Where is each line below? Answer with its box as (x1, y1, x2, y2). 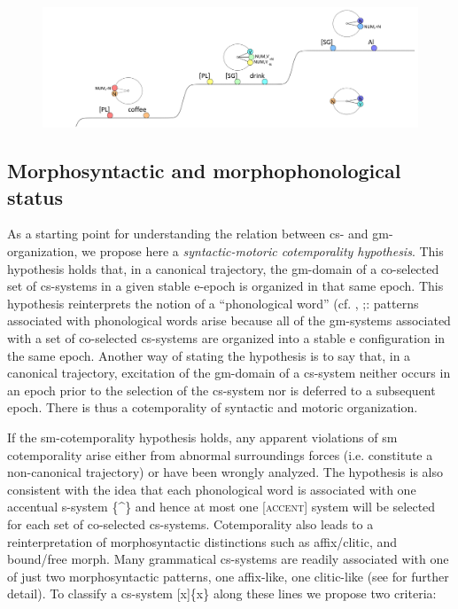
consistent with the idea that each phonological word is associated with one (7, 480, 416, 498)
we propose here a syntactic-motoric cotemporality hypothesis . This (82, 242, 444, 260)
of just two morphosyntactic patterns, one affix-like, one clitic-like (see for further (7, 566, 449, 585)
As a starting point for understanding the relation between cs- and (7, 224, 369, 243)
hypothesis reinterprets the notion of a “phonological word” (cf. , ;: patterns (7, 293, 419, 312)
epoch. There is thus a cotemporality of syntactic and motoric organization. (7, 398, 418, 417)
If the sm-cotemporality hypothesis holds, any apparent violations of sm (7, 427, 398, 446)
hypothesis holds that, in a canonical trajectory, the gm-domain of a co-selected (7, 259, 439, 277)
